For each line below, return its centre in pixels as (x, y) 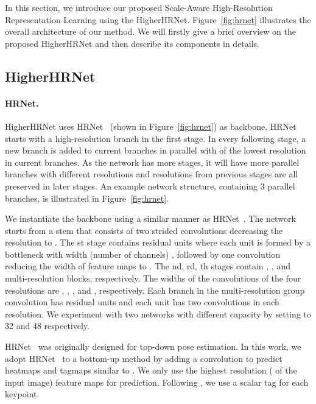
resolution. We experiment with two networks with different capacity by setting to (158, 314)
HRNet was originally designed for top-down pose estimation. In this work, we (153, 346)
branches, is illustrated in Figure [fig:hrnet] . (87, 198)
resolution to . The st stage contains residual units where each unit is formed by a (158, 242)
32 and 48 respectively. (47, 326)
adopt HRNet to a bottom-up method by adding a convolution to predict (144, 358)
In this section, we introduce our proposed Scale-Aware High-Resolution (139, 7)
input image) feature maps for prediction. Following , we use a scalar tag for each (157, 382)
